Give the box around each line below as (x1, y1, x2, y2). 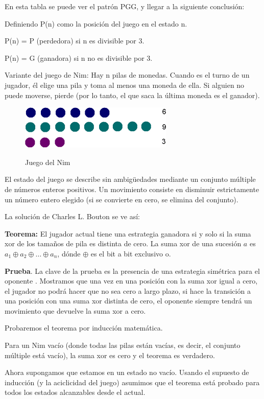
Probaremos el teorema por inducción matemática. (5, 322, 163, 333)
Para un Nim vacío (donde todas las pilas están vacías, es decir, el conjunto (5, 340, 241, 350)
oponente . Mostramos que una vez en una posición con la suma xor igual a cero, (5, 275, 258, 286)
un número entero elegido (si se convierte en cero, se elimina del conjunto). (5, 194, 238, 204)
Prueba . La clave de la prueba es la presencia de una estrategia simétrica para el (5, 265, 260, 276)
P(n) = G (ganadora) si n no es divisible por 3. (5, 52, 153, 63)
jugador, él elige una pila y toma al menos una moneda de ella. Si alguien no (5, 79, 245, 90)
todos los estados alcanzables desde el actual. (5, 387, 146, 397)
